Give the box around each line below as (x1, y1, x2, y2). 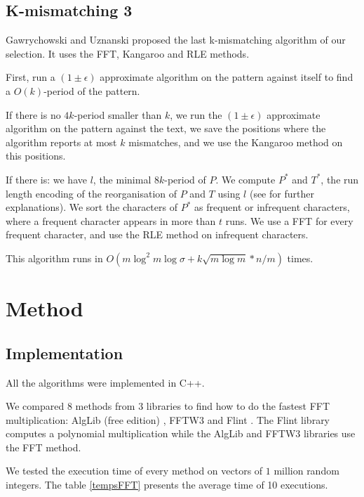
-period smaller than (74, 107, 162, 122)
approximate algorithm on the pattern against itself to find (100, 70, 353, 84)
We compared (6, 399, 65, 413)
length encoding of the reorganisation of (6, 186, 177, 200)
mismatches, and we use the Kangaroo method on (128, 134, 343, 149)
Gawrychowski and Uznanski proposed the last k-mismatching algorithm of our (6, 32, 346, 47)
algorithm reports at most (6, 134, 117, 149)
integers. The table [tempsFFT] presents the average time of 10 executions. (6, 477, 328, 492)
